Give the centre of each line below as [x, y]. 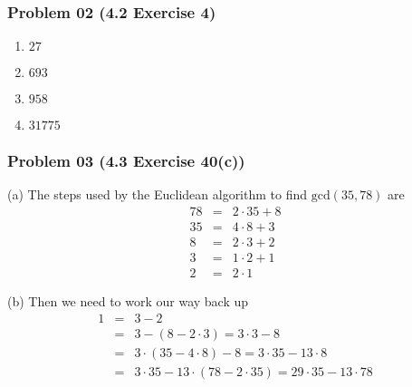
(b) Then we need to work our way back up [128, 301]
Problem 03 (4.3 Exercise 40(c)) [126, 161]
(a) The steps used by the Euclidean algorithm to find [158, 194]
